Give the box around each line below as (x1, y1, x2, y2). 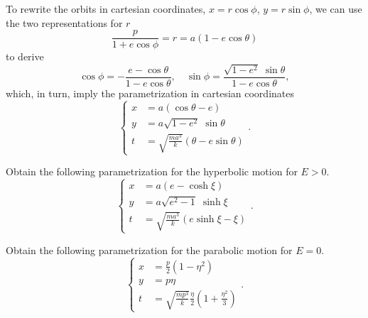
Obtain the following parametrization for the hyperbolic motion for (6, 164, 298, 179)
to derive (6, 49, 44, 64)
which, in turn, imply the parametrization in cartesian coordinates (6, 85, 294, 100)
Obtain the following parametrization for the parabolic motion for (6, 242, 293, 257)
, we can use (309, 1, 362, 16)
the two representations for (6, 15, 123, 30)
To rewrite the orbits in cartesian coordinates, (6, 1, 206, 16)
